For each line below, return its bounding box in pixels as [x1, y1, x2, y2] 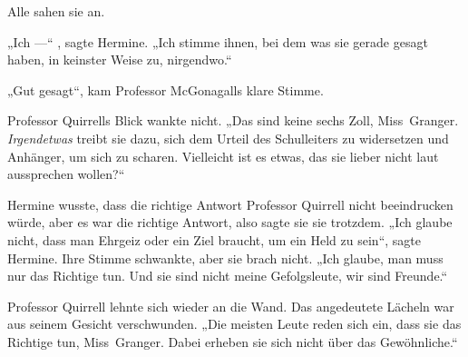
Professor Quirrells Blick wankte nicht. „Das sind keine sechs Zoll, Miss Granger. [7, 111, 459, 130]
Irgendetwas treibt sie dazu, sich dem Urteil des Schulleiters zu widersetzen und [7, 128, 449, 147]
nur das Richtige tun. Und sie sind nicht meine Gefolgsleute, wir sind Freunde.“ [7, 266, 448, 285]
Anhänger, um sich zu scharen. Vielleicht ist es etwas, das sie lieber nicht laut [7, 146, 439, 165]
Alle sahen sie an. [7, 2, 105, 20]
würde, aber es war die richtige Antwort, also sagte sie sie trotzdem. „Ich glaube [7, 213, 453, 232]
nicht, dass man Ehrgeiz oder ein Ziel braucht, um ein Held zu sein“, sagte [7, 230, 421, 249]
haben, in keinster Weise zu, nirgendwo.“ [7, 50, 232, 69]
